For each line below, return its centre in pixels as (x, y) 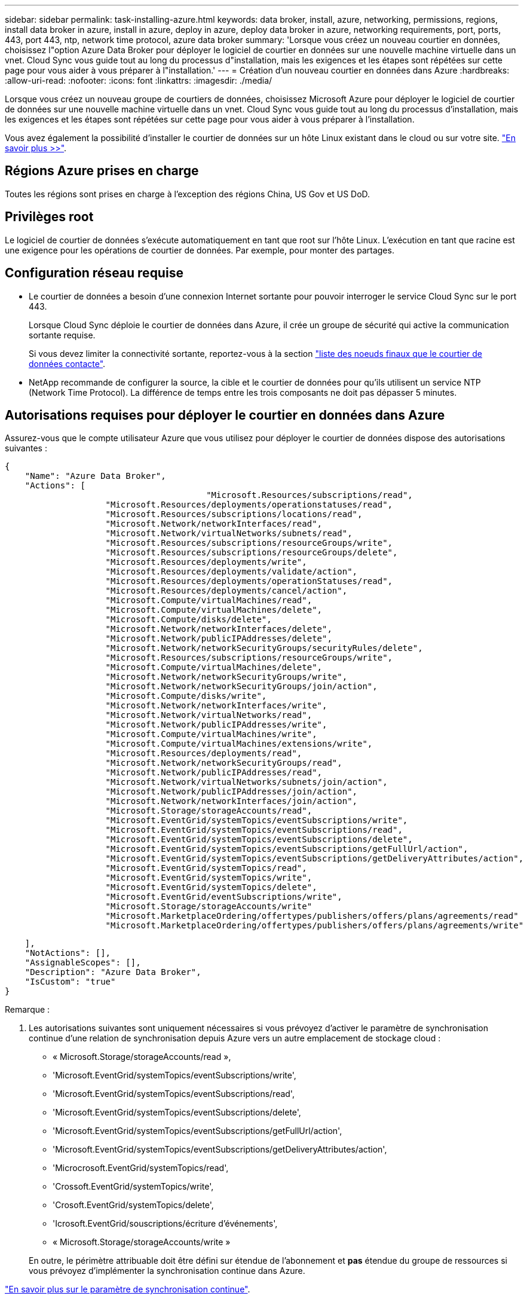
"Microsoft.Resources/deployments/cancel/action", (226, 591)
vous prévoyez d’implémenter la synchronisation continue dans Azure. (167, 1271)
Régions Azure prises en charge (102, 171)
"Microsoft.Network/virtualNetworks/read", (209, 715)
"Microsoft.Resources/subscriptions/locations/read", (234, 514)
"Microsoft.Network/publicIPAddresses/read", (214, 773)
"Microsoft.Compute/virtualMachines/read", (209, 600)
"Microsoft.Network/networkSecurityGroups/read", (224, 763)
